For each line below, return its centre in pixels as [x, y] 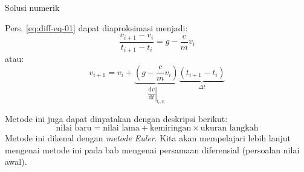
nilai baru [74, 128]
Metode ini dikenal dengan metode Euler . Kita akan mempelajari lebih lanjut [148, 138]
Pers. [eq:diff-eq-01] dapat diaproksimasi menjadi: [96, 27]
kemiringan [171, 128]
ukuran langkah [229, 128]
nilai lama [121, 128]
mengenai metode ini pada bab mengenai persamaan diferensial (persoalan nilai [152, 149]
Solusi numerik [32, 7]
